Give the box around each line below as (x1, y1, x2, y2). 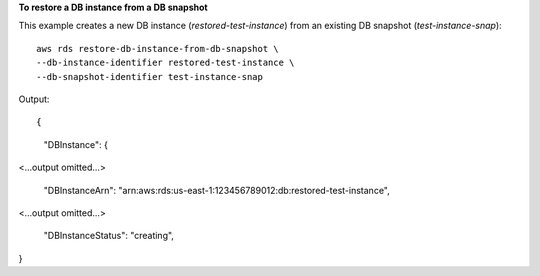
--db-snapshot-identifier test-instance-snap (36, 71, 264, 82)
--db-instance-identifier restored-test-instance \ (36, 57, 295, 69)
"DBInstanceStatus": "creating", (43, 230, 175, 242)
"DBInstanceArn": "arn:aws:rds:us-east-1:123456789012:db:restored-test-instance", (43, 184, 390, 196)
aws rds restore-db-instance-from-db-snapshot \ (36, 43, 279, 54)
